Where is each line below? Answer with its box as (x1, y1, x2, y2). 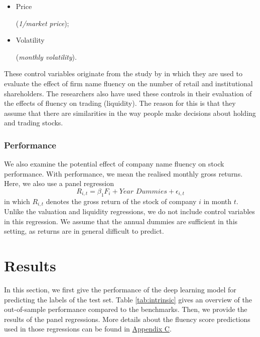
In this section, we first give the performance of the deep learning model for (4, 284, 236, 295)
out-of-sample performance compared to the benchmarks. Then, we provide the (4, 304, 247, 314)
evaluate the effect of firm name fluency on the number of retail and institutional (4, 78, 253, 88)
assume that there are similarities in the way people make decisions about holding (4, 107, 256, 118)
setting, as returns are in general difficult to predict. (4, 226, 164, 236)
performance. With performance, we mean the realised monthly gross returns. (4, 168, 243, 179)
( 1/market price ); (16, 18, 69, 28)
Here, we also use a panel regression (4, 178, 114, 189)
